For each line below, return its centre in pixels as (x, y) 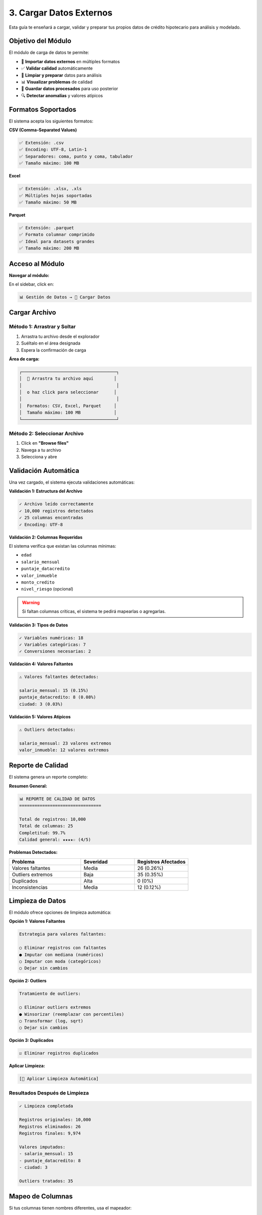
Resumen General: (28, 786)
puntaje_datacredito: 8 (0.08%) (58, 697)
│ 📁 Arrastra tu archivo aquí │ (68, 379)
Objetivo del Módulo (40, 41)
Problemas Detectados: (33, 852)
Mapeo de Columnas (41, 1196)
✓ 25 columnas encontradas (51, 518)
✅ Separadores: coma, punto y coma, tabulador (76, 156)
